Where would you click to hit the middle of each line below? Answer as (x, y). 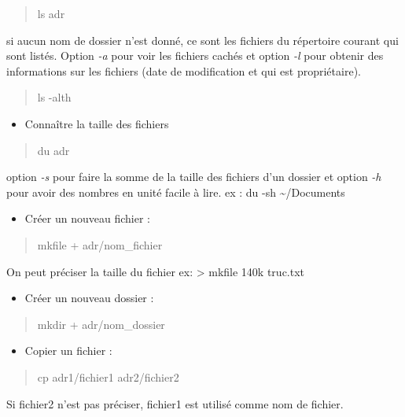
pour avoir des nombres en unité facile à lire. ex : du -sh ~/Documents (176, 192)
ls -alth (54, 97)
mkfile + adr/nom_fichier (100, 244)
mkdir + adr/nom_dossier (101, 324)
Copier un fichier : (68, 351)
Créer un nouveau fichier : (87, 218)
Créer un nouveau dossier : (89, 298)
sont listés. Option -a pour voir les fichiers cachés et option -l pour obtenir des (195, 55)
